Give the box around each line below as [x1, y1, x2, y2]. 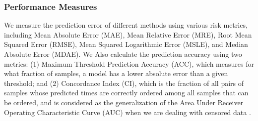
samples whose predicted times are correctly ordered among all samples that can [4, 87, 249, 98]
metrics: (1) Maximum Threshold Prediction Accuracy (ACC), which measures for [4, 58, 254, 69]
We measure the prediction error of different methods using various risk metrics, [4, 20, 248, 30]
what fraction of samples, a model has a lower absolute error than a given [4, 68, 228, 79]
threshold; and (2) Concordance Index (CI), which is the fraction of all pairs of [4, 78, 244, 88]
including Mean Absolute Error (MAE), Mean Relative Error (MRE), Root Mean [4, 29, 252, 40]
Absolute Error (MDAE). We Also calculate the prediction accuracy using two [4, 49, 242, 59]
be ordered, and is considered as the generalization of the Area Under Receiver [4, 97, 244, 107]
